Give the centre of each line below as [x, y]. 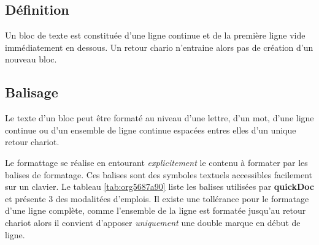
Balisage [32, 92]
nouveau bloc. [31, 59]
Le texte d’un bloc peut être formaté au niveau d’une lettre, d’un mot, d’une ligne [159, 118]
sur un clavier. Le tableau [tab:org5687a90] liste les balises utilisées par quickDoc [159, 187]
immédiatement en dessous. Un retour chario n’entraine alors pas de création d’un [159, 47]
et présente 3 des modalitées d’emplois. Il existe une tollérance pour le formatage [157, 198]
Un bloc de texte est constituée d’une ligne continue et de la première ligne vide [155, 35]
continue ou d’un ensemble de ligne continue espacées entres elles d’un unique [151, 130]
